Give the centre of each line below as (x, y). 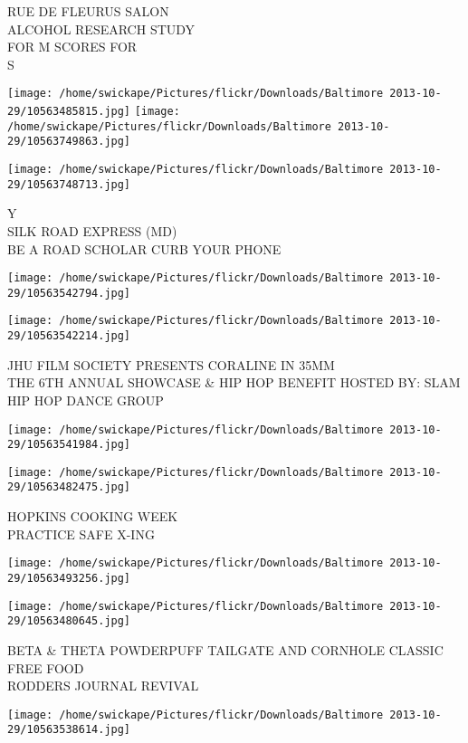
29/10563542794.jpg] (69, 293)
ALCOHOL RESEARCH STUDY (101, 29)
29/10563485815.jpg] (69, 112)
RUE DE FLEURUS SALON (88, 11)
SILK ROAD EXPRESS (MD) (92, 230)
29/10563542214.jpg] (69, 336)
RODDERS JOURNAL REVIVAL (103, 686)
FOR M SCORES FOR (72, 47)
